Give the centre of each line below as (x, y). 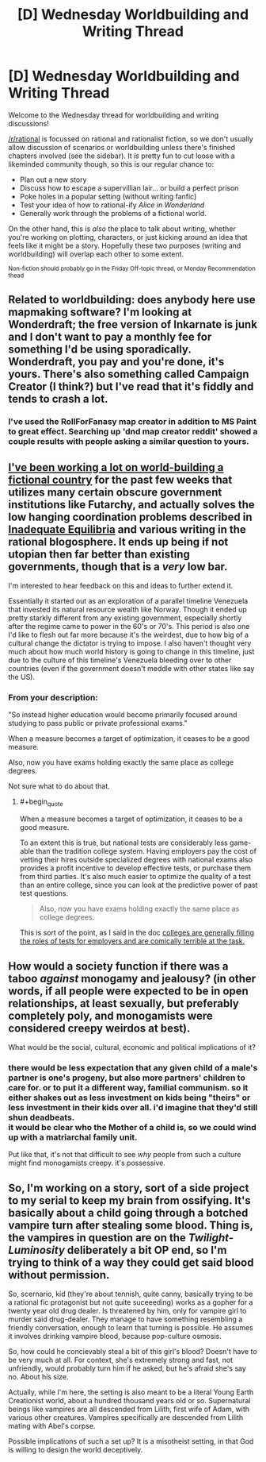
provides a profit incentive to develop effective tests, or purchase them (135, 868)
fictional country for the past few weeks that (120, 479)
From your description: (53, 697)
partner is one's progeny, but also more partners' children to (127, 1078)
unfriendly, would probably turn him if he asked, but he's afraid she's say (127, 1368)
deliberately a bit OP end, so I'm (147, 1250)
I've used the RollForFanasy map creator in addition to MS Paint (133, 422)
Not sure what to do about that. (59, 786)
